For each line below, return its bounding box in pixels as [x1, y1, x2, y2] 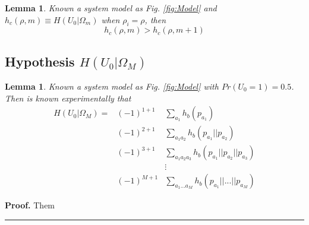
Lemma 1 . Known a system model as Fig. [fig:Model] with [5, 80, 219, 92]
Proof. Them [5, 199, 55, 211]
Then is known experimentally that [5, 91, 131, 104]
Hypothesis [5, 52, 75, 70]
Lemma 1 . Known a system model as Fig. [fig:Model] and [5, 2, 217, 14]
